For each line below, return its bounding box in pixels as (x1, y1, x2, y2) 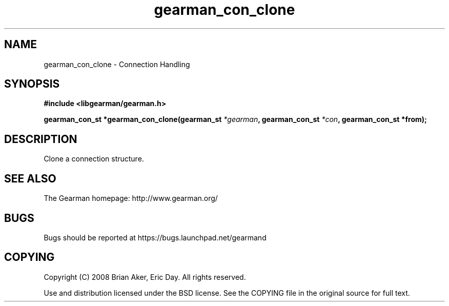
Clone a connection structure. (44, 154, 144, 164)
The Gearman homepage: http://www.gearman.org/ (44, 194, 218, 203)
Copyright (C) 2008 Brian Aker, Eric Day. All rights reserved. (44, 272, 246, 281)
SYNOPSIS (4, 77, 60, 91)
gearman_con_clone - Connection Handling (44, 59, 190, 69)
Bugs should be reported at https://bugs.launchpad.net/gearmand (44, 233, 267, 242)
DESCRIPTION (4, 132, 77, 146)
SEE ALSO (4, 172, 56, 185)
